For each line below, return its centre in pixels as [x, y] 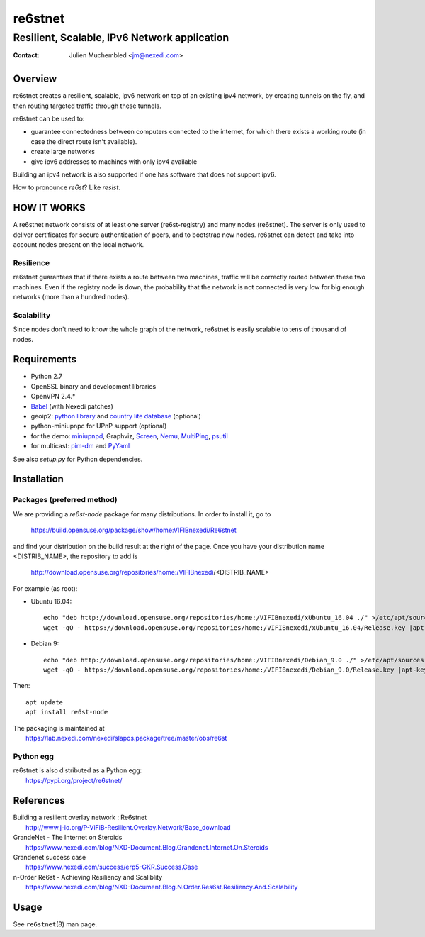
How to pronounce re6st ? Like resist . [67, 187]
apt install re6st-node [67, 712]
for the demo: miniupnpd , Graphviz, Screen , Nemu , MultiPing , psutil [129, 436]
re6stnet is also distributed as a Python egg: [78, 770]
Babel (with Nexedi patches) [72, 406]
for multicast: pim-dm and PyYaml [80, 446]
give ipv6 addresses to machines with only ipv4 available [114, 161]
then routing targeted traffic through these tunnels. [87, 106]
